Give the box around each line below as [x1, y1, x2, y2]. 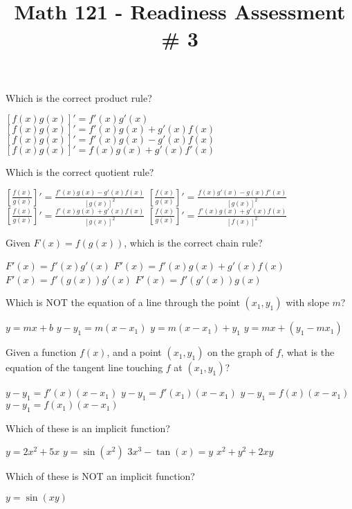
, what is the [281, 345, 335, 359]
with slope [286, 295, 329, 310]
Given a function [6, 345, 77, 359]
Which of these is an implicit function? [6, 420, 170, 435]
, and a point [106, 345, 162, 359]
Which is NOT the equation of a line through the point [6, 295, 240, 310]
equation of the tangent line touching [6, 360, 163, 375]
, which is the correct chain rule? [124, 235, 263, 249]
